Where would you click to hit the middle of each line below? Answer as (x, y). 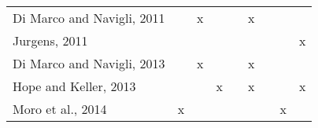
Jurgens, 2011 (50, 40)
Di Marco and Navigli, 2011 (89, 18)
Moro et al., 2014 (60, 109)
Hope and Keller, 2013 (74, 86)
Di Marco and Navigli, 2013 (89, 63)
